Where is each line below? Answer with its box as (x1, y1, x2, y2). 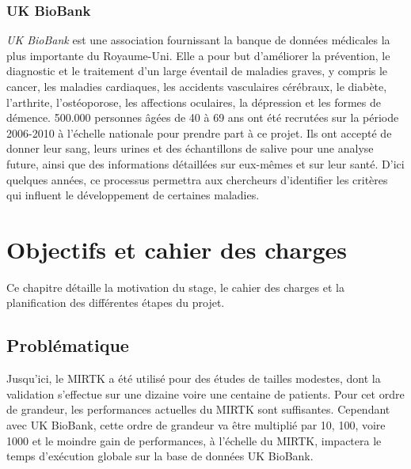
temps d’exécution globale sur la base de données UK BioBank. (6, 448, 314, 464)
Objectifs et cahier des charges (6, 233, 347, 265)
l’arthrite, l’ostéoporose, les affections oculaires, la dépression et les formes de (6, 93, 381, 110)
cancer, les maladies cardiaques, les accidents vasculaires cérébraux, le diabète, (6, 78, 387, 94)
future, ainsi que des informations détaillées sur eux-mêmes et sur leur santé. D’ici (6, 155, 405, 172)
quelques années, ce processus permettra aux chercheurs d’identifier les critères (6, 171, 388, 187)
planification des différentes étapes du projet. (6, 294, 225, 311)
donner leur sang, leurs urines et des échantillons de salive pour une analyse (6, 140, 374, 157)
